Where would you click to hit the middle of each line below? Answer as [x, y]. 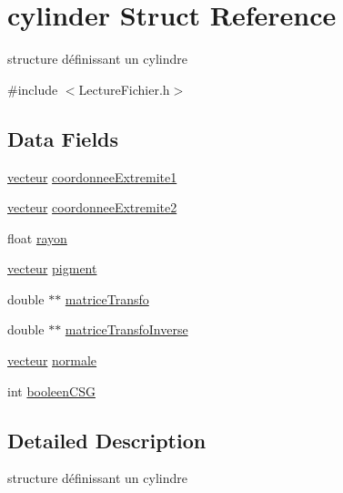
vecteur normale [52, 360]
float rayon [37, 237]
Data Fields [63, 138]
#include [33, 89]
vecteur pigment [52, 268]
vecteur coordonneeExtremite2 [92, 207]
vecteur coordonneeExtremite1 [92, 176]
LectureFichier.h [124, 89]
